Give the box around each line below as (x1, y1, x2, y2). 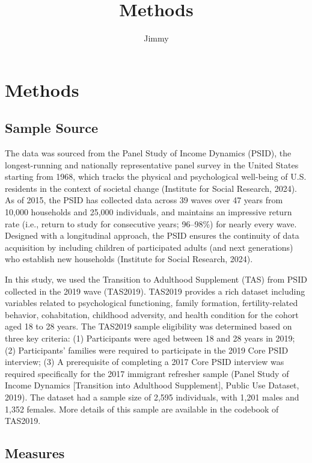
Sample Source (5, 118, 99, 137)
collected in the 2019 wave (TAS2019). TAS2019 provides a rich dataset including (5, 284, 305, 297)
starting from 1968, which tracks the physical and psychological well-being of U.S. (5, 170, 307, 183)
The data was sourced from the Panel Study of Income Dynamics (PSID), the (5, 147, 292, 159)
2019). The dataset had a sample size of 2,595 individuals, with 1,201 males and (5, 390, 299, 403)
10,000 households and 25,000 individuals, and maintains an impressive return (5, 206, 292, 218)
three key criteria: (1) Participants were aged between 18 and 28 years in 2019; (5, 332, 295, 345)
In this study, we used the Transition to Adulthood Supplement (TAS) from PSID (5, 273, 307, 286)
